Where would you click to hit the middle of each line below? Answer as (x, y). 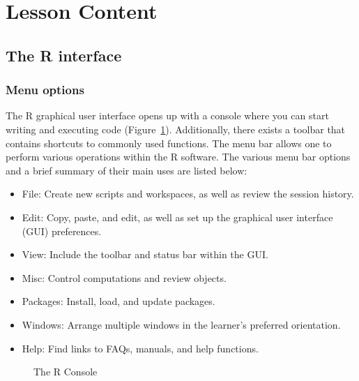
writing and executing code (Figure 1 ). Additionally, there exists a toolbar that (176, 129)
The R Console (66, 372)
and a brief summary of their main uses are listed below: (127, 170)
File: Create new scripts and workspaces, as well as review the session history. (188, 194)
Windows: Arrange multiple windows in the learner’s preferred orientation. (181, 324)
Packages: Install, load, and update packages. (119, 301)
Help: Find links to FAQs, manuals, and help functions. (140, 348)
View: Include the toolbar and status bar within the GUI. (145, 254)
